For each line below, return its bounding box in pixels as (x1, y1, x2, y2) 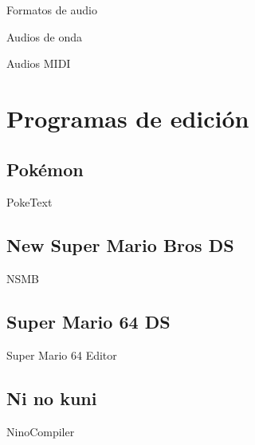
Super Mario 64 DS (6, 309, 171, 334)
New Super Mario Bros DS (6, 233, 234, 258)
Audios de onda (6, 28, 82, 45)
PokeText (6, 194, 53, 211)
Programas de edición (6, 101, 249, 134)
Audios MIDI (6, 55, 71, 72)
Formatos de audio (6, 2, 97, 18)
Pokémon (6, 156, 84, 181)
